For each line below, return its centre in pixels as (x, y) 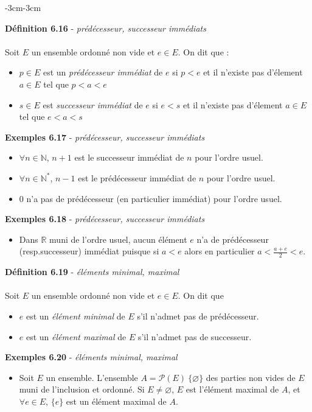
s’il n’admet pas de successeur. (195, 336)
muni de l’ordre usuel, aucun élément (118, 239)
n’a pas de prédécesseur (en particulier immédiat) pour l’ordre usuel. (154, 198)
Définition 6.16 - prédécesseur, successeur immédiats (106, 28)
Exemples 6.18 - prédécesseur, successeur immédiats (105, 219)
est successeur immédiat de (93, 104)
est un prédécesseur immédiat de (103, 72)
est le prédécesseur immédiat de (137, 177)
